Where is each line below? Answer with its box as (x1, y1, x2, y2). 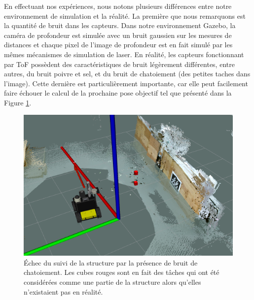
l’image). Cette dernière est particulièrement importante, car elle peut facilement (4, 78, 248, 88)
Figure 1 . (4, 97, 32, 107)
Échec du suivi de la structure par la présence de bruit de (24, 257, 198, 267)
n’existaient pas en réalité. (24, 286, 103, 297)
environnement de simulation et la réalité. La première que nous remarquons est (4, 10, 246, 21)
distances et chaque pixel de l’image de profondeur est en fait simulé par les (4, 39, 233, 50)
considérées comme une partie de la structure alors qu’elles (24, 277, 201, 287)
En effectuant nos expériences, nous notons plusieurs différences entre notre (4, 1, 232, 11)
